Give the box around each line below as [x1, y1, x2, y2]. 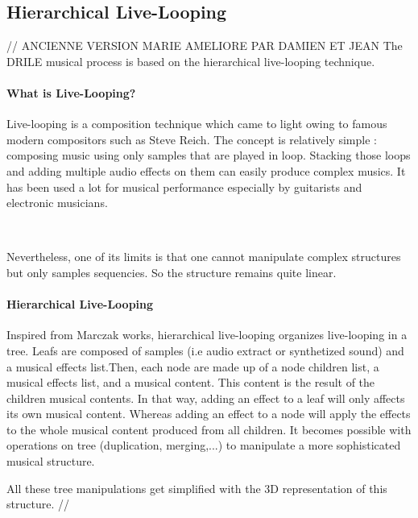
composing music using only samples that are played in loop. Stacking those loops [6, 147, 411, 164]
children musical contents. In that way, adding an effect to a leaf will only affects [6, 389, 405, 406]
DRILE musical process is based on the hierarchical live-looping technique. [6, 52, 375, 69]
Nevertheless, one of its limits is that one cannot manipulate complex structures [6, 248, 401, 265]
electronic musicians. [6, 194, 108, 211]
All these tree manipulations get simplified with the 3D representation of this [6, 479, 387, 496]
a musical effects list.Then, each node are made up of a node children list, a [6, 358, 379, 375]
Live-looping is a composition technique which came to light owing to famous [6, 115, 387, 132]
